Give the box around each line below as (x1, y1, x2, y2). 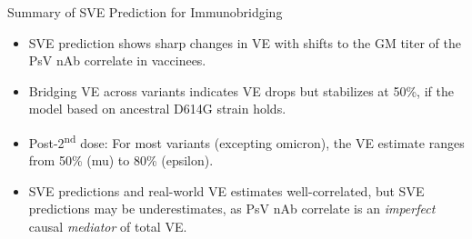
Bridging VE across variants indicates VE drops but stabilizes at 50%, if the (28, 81, 454, 100)
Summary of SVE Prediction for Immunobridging (7, 3, 283, 21)
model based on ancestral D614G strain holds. (28, 99, 286, 118)
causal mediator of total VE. (28, 217, 187, 235)
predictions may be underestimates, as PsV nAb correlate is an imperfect (28, 199, 436, 218)
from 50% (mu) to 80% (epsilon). (28, 151, 214, 170)
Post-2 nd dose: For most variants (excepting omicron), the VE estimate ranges (28, 130, 465, 152)
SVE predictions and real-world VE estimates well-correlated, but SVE (28, 181, 425, 200)
